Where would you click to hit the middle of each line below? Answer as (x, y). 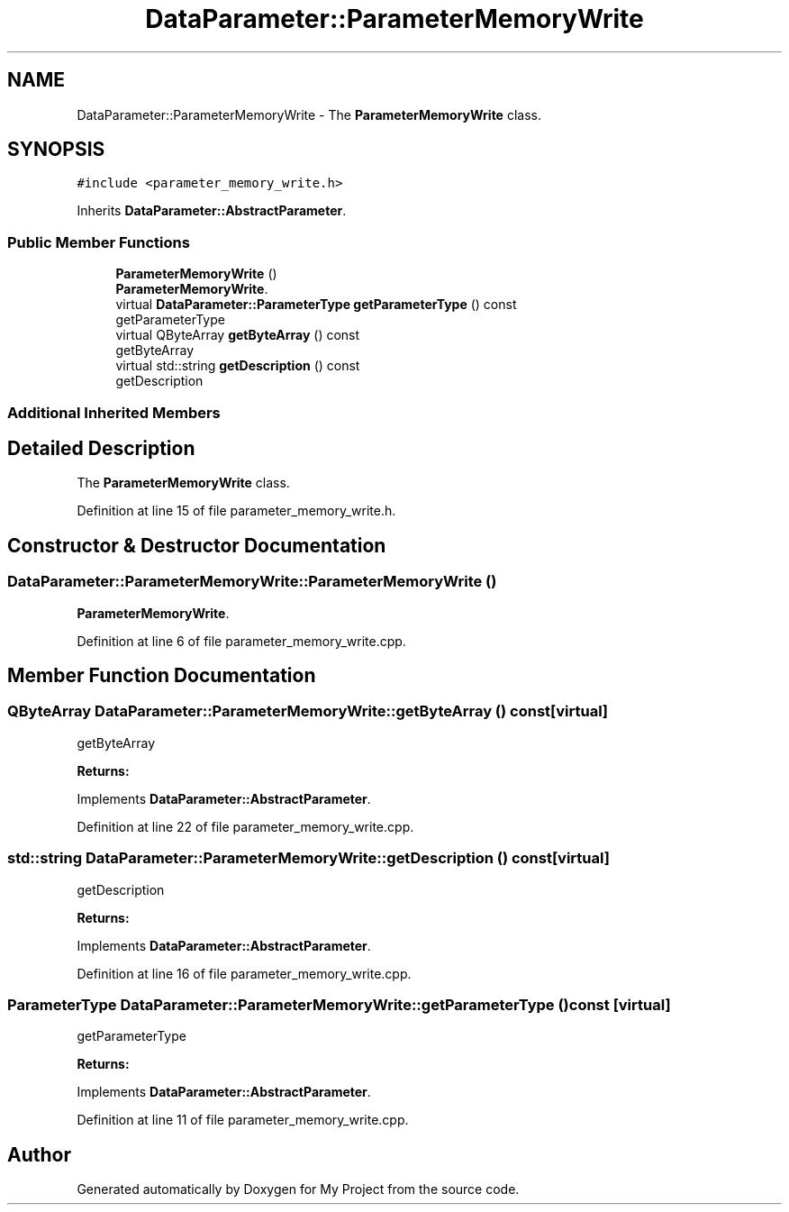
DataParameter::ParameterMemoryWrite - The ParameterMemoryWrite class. (309, 114)
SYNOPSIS (56, 150)
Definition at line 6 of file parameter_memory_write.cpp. (241, 641)
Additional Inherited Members (114, 412)
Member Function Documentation (162, 676)
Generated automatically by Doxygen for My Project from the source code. (298, 1189)
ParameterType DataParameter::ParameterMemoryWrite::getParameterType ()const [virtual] (339, 1004)
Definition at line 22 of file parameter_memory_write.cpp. (245, 826)
